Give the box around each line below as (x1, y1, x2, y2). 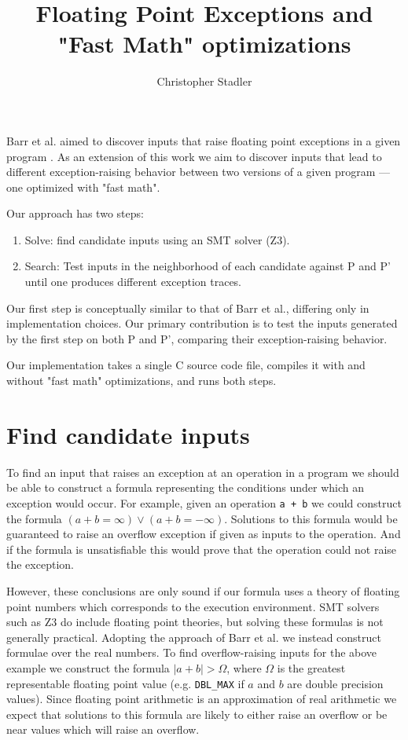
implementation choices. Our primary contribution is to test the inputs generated (6, 315, 398, 332)
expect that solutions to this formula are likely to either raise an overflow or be (6, 705, 388, 722)
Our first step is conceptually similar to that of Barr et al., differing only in (6, 299, 369, 316)
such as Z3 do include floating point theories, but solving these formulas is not (6, 614, 384, 630)
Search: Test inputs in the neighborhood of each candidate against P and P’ (24, 258, 391, 274)
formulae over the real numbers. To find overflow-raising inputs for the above (6, 644, 377, 661)
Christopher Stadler (156, 73, 252, 90)
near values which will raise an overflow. (6, 721, 200, 738)
